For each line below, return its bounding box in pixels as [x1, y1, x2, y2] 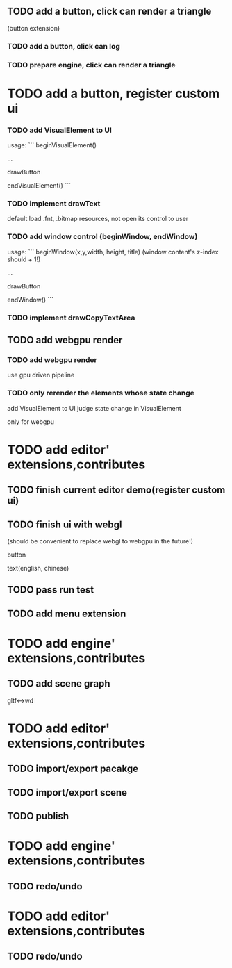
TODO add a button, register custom [7, 85, 220, 101]
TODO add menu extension [7, 607, 126, 619]
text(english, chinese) [7, 564, 69, 573]
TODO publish [7, 810, 69, 822]
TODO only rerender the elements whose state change [7, 388, 194, 398]
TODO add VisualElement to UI [7, 125, 113, 135]
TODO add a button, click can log [7, 41, 120, 51]
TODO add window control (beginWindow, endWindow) [7, 232, 198, 242]
